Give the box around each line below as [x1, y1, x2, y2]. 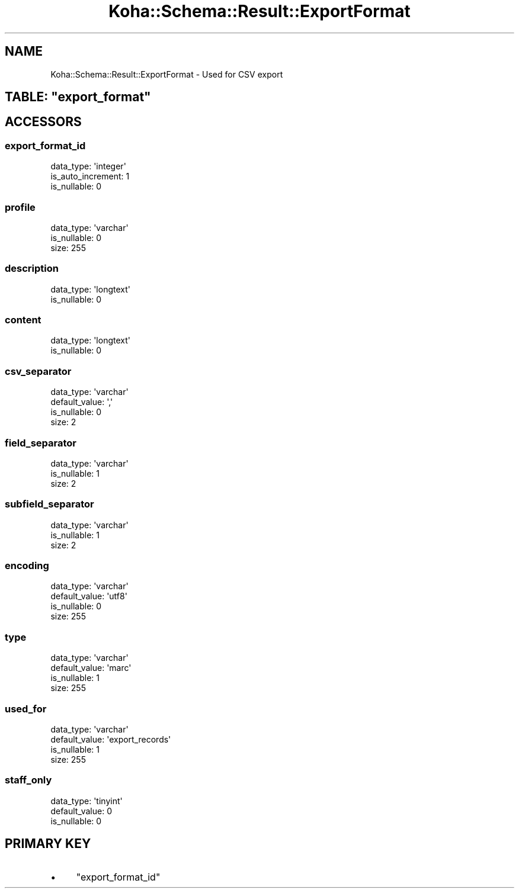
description [5, 262, 59, 275]
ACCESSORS [5, 114, 82, 130]
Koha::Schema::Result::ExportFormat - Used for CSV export [50, 69, 283, 79]
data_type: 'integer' [50, 161, 126, 172]
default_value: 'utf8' [50, 591, 127, 602]
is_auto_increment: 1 [50, 171, 130, 182]
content [5, 314, 41, 326]
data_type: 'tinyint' [50, 795, 123, 806]
